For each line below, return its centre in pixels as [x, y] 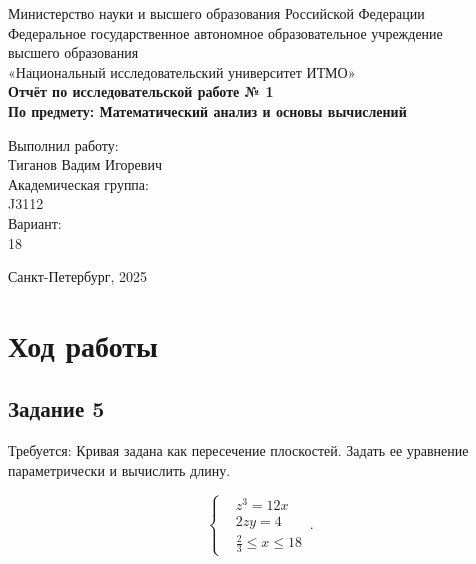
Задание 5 [56, 408]
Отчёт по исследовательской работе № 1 [141, 91]
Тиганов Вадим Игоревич [85, 164]
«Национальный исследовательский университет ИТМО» [182, 71]
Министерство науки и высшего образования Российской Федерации [216, 13]
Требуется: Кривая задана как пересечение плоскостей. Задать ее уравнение [238, 450]
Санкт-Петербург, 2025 [77, 276]
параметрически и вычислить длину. [119, 469]
